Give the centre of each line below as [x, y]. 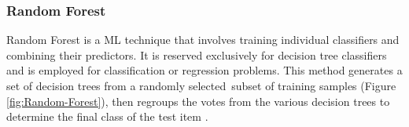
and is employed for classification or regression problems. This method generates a [204, 70]
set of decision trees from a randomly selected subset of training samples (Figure [201, 85]
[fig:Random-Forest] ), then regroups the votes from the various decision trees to [198, 101]
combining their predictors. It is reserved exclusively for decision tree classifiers [197, 54]
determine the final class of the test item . [107, 116]
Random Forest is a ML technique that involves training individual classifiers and [203, 40]
